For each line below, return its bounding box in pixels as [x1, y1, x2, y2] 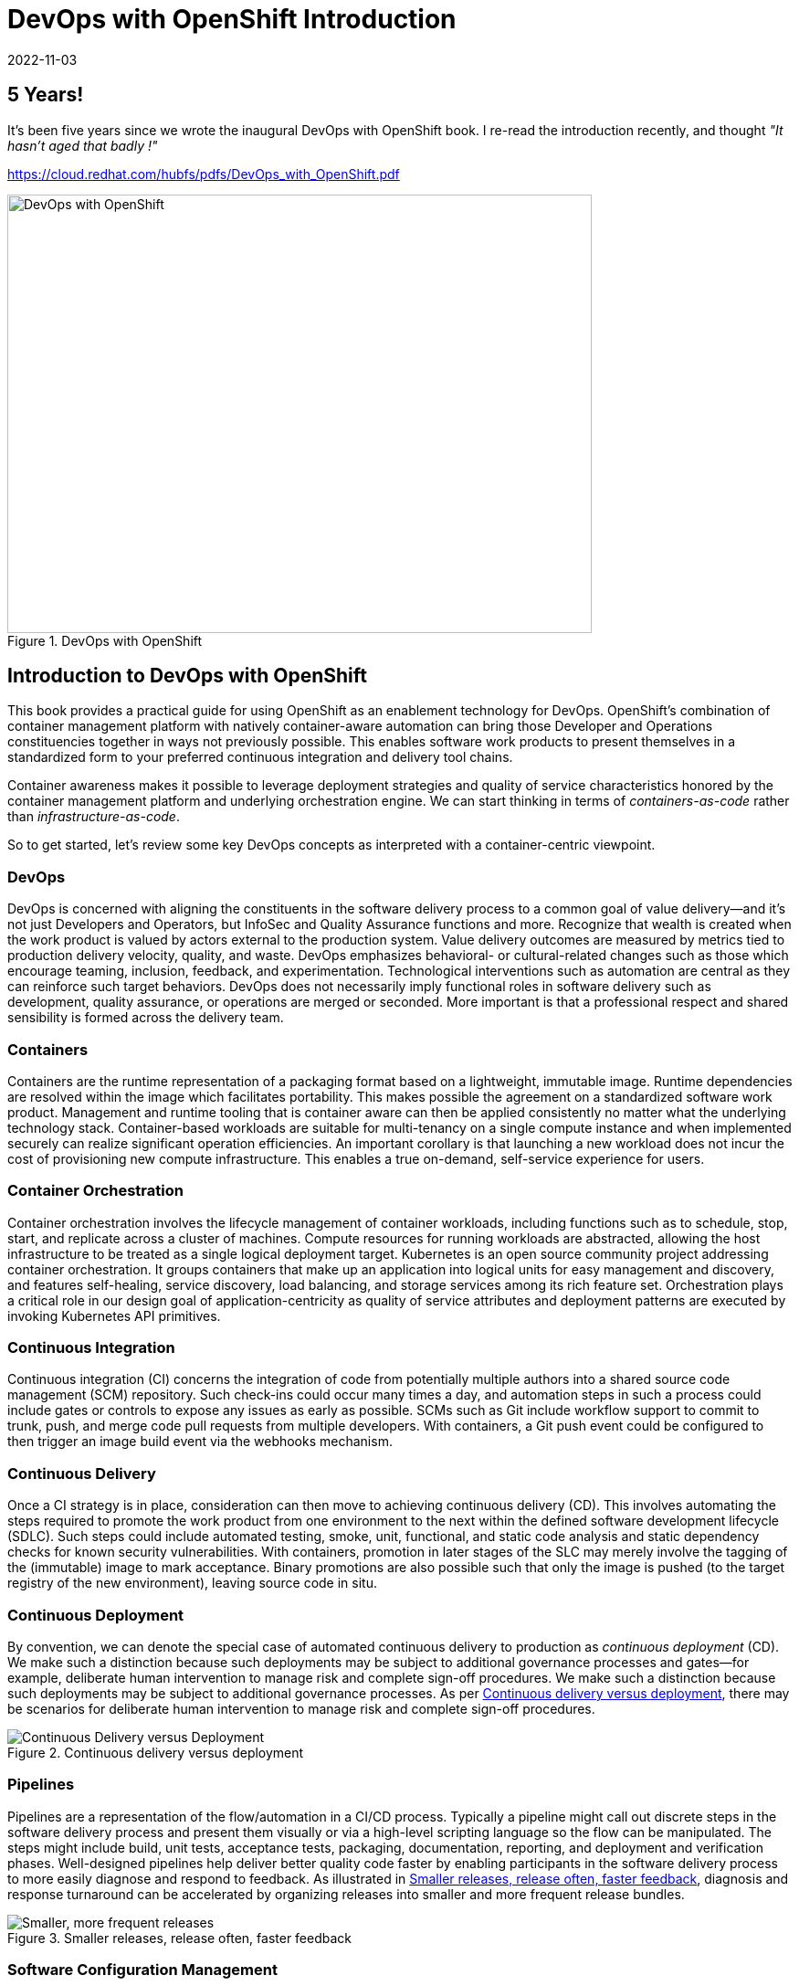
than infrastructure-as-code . [7, 808, 180, 825]
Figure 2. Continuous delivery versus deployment [7, 1744, 304, 1760]
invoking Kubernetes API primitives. [7, 1307, 221, 1324]
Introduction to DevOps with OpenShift [7, 664, 367, 688]
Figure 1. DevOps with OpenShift [7, 632, 203, 649]
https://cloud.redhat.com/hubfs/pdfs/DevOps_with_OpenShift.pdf [7, 165, 400, 182]
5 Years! [7, 83, 84, 107]
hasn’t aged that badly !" [7, 137, 158, 153]
